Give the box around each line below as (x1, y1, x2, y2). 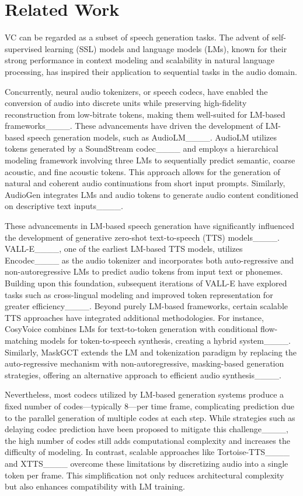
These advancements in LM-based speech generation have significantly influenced (5, 220, 295, 232)
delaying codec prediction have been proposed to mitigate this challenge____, (5, 423, 288, 435)
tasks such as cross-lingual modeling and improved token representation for (5, 288, 273, 300)
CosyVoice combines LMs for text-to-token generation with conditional (5, 323, 258, 335)
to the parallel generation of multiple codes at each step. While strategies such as (5, 411, 295, 423)
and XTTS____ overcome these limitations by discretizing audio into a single (5, 457, 288, 469)
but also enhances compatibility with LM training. (5, 480, 185, 492)
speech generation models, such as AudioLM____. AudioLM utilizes (27, 131, 277, 143)
